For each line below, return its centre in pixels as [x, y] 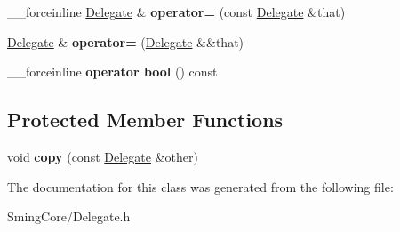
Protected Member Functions [145, 120]
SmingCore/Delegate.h [69, 216]
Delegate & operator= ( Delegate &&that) [126, 41]
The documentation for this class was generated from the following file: [200, 186]
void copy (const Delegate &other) [103, 156]
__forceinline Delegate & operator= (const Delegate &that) [176, 12]
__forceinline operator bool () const [112, 72]
